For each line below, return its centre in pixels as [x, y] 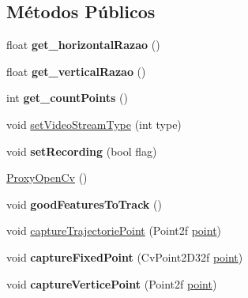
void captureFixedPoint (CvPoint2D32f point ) [125, 257]
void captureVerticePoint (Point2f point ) [112, 283]
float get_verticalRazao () [76, 71]
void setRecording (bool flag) [82, 151]
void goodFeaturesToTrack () [84, 204]
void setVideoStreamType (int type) [94, 124]
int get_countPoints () [67, 98]
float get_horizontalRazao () [83, 45]
